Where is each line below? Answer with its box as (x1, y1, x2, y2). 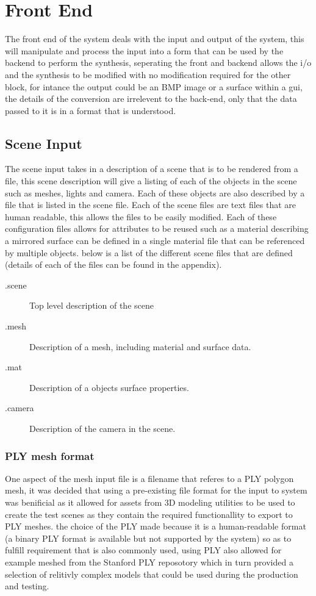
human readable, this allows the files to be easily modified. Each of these (5, 210, 277, 223)
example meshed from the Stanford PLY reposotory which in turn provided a (5, 555, 293, 568)
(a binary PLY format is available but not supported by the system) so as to (5, 531, 292, 544)
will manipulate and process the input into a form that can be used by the (5, 44, 284, 57)
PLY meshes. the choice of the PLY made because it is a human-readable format (5, 520, 306, 533)
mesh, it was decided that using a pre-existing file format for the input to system (5, 484, 307, 497)
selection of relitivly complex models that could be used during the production (5, 567, 298, 580)
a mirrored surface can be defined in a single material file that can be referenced (5, 234, 305, 247)
